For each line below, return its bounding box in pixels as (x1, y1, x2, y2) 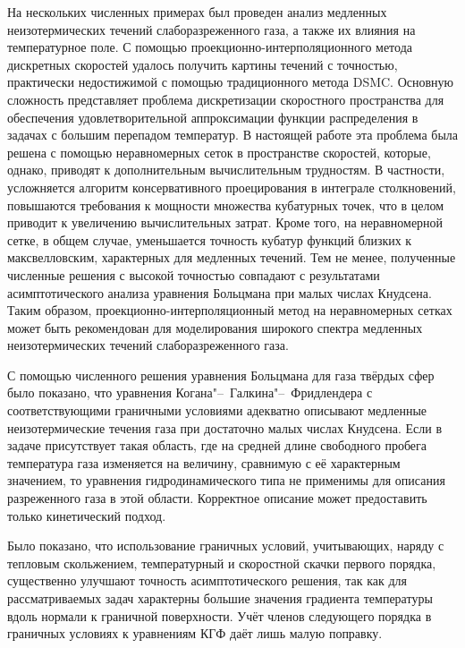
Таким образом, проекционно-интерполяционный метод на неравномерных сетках (7, 301, 452, 320)
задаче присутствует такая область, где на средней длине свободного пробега (7, 436, 427, 455)
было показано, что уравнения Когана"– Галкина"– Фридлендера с (7, 383, 373, 402)
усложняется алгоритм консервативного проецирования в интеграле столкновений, (7, 177, 456, 196)
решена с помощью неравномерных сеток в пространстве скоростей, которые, (7, 142, 431, 161)
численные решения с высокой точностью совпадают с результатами (7, 265, 380, 284)
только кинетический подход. (7, 506, 166, 524)
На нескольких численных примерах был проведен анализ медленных (7, 3, 387, 21)
